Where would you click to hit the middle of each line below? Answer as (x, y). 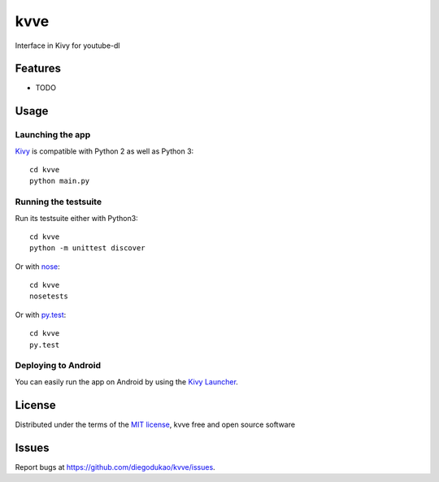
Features (38, 69)
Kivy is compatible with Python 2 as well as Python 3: (104, 151)
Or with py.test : (41, 315)
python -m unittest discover (87, 248)
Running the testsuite (58, 202)
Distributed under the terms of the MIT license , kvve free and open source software (155, 424)
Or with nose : (37, 266)
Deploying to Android (58, 366)
